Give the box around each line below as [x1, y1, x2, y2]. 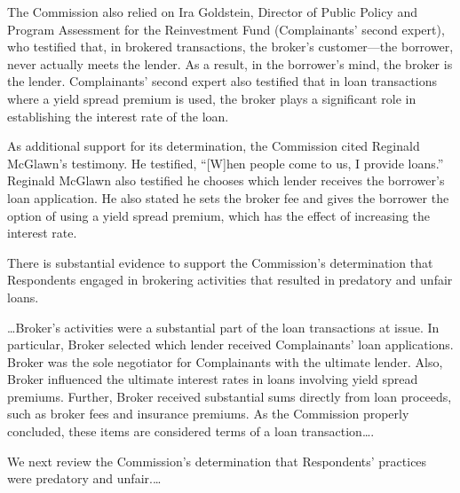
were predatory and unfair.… [7, 469, 162, 488]
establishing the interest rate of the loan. [7, 106, 229, 125]
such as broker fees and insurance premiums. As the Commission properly [7, 404, 409, 423]
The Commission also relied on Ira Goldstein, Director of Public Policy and [7, 3, 417, 20]
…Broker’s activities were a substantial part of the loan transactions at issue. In [7, 317, 440, 336]
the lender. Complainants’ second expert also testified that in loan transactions [7, 72, 437, 90]
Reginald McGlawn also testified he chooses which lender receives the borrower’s [7, 171, 445, 190]
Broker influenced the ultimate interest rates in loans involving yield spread [7, 370, 418, 388]
